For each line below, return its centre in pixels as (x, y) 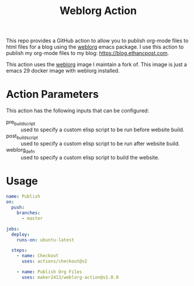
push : (18, 207)
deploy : (21, 234)
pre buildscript (21, 122)
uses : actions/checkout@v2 (54, 261)
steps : (19, 250)
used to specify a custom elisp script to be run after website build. (100, 143)
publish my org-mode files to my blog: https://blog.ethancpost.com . (88, 53)
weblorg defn (20, 150)
